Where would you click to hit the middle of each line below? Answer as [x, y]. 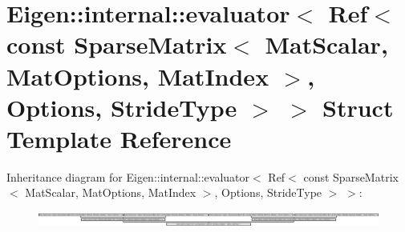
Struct [358, 107]
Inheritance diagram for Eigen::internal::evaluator [128, 176]
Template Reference [119, 138]
